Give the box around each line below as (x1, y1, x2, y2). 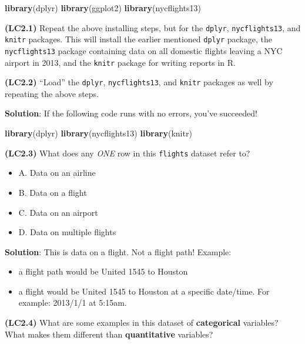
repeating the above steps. (5, 87, 99, 99)
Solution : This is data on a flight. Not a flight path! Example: (5, 245, 232, 258)
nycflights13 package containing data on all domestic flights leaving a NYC (5, 44, 283, 56)
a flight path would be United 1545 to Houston (18, 265, 188, 278)
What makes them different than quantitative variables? (5, 328, 213, 340)
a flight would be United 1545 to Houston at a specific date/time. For (18, 285, 270, 297)
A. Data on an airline (18, 166, 96, 179)
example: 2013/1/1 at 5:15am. (18, 296, 127, 309)
